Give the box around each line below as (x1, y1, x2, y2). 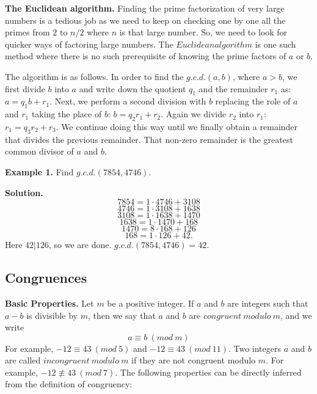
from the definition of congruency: (5, 378, 133, 390)
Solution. (5, 186, 43, 199)
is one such (255, 37, 296, 50)
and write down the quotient (79, 82, 186, 95)
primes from (5, 26, 50, 38)
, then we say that (87, 308, 156, 321)
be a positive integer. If (107, 296, 194, 309)
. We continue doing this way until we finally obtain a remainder (56, 120, 298, 133)
